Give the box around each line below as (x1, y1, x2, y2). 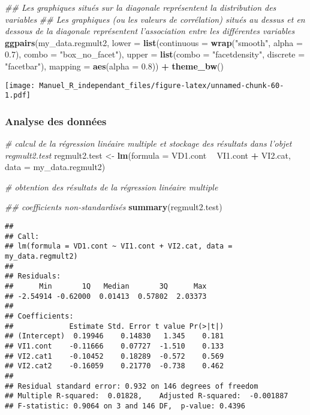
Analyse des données (5, 113, 107, 128)
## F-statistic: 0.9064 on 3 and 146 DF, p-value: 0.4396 (5, 401, 245, 410)
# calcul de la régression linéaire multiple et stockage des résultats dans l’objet (5, 137, 292, 150)
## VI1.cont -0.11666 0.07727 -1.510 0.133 (5, 341, 224, 350)
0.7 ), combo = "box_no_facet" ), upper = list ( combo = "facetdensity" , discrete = (5, 48, 305, 60)
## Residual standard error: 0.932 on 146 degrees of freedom (5, 381, 258, 390)
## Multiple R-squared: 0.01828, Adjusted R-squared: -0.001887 (5, 392, 288, 401)
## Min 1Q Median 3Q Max (5, 282, 207, 290)
